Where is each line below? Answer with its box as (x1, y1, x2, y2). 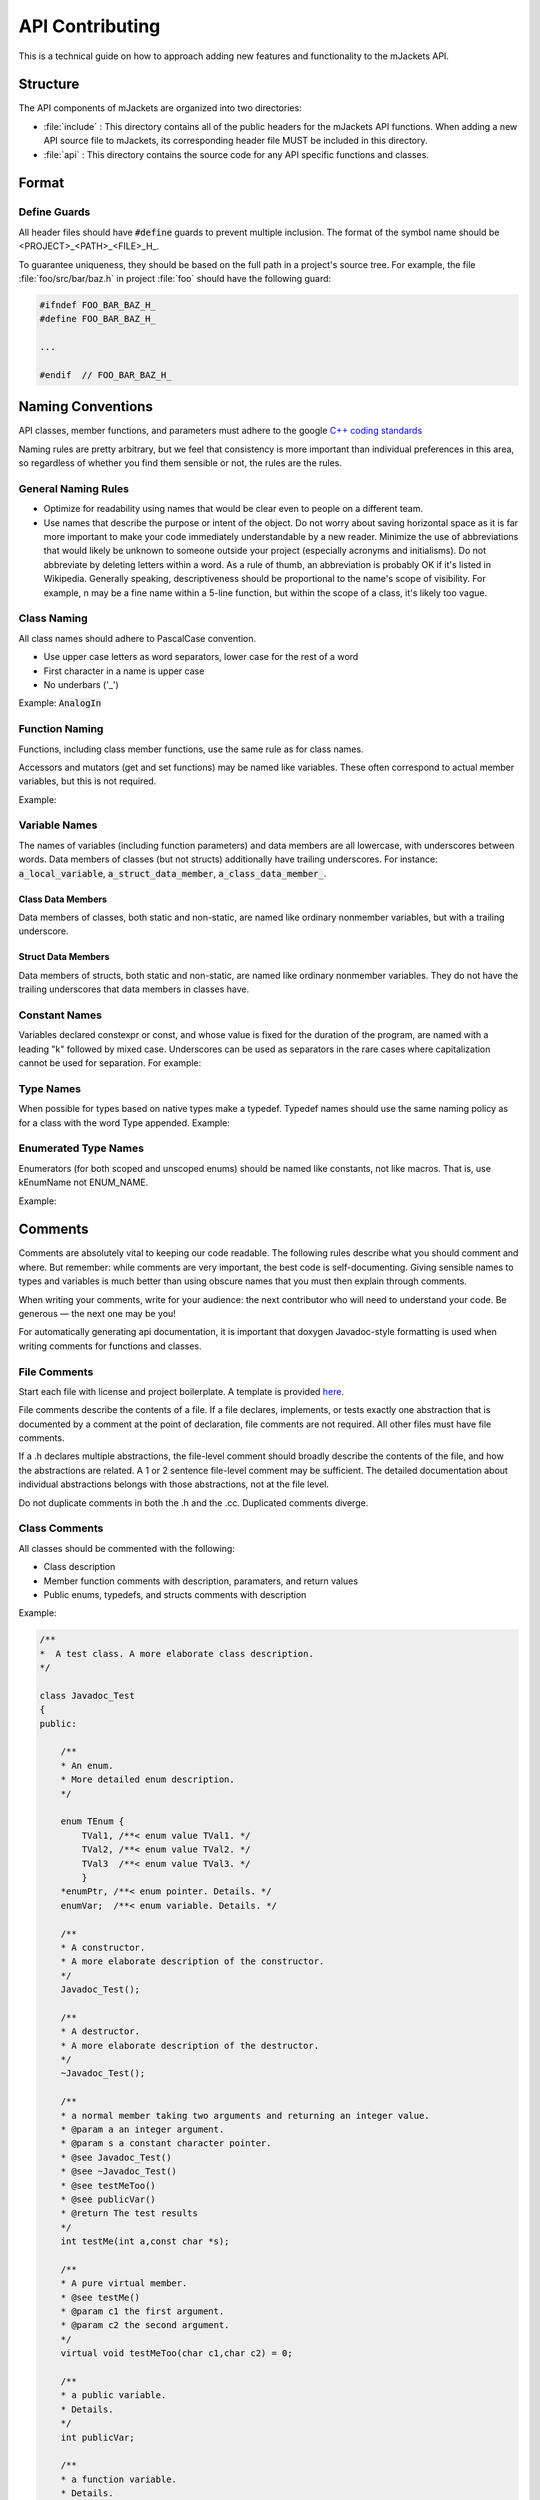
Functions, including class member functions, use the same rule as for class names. (18, 743, 364, 755)
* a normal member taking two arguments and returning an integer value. (60, 2110, 430, 2121)
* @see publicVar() (60, 2193, 157, 2205)
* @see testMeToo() (60, 2180, 157, 2191)
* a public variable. (60, 2390, 167, 2401)
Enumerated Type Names (18, 1141, 145, 1155)
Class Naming (18, 611, 89, 625)
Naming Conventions (18, 398, 154, 415)
